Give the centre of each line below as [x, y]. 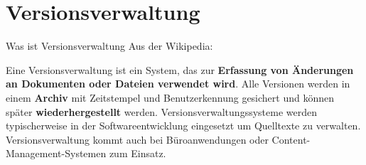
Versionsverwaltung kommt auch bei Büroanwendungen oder [137, 139]
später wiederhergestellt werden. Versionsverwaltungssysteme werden [161, 111]
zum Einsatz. [138, 153]
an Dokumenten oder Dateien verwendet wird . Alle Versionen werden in [178, 84]
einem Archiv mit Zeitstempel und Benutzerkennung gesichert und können [170, 97]
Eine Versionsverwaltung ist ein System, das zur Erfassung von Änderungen [180, 69]
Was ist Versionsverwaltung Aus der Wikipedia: [109, 46]
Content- [291, 139]
